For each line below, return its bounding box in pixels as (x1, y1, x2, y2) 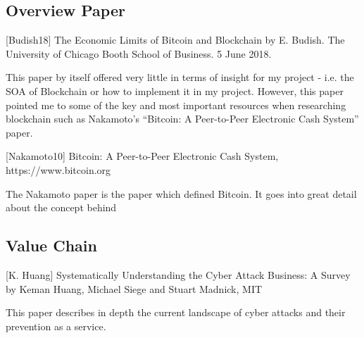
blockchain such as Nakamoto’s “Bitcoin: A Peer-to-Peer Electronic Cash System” (6, 111, 359, 126)
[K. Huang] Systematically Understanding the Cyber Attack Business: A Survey (6, 267, 351, 282)
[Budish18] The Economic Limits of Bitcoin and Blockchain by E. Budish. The (6, 32, 345, 47)
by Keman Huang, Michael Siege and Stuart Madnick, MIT (6, 281, 263, 296)
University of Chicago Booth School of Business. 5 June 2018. (6, 46, 272, 61)
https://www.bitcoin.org (6, 162, 111, 177)
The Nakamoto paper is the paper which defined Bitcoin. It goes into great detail (6, 186, 357, 201)
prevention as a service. (6, 318, 106, 333)
